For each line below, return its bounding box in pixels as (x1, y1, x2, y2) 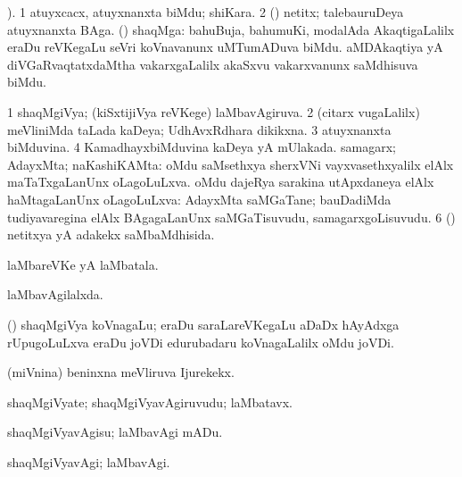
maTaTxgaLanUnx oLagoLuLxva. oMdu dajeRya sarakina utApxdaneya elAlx (7, 172, 434, 191)
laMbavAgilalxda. (7, 285, 103, 304)
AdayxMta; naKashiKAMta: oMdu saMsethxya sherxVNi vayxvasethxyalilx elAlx (7, 155, 454, 173)
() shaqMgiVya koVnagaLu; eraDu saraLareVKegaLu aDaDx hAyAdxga (7, 314, 400, 333)
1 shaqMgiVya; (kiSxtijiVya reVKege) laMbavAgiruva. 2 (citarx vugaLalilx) (7, 102, 420, 121)
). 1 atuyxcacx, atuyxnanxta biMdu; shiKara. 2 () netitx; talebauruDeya (7, 3, 404, 21)
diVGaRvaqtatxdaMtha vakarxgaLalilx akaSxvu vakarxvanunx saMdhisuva (7, 54, 418, 73)
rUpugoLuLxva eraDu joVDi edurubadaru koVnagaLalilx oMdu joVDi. (7, 332, 394, 351)
